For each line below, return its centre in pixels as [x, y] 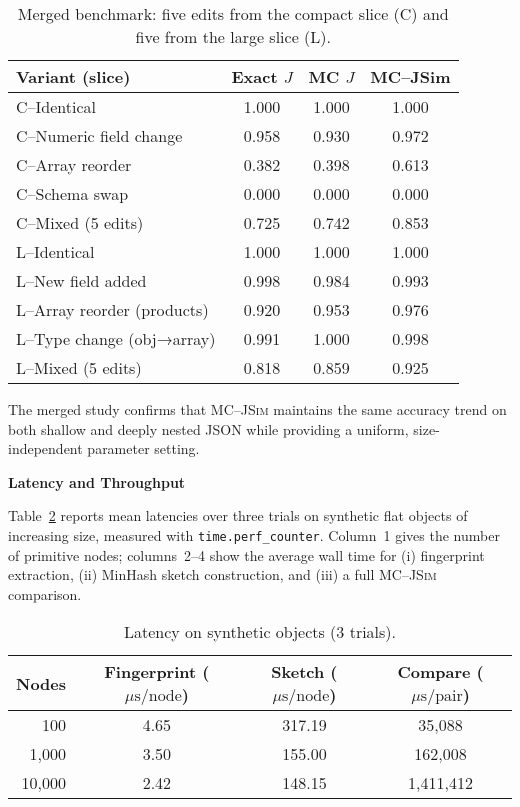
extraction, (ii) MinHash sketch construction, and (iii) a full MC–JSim [222, 574]
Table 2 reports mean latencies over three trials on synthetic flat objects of [238, 515]
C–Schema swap [72, 193]
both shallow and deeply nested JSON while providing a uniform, [208, 428]
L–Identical [55, 251]
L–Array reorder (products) [112, 309]
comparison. [45, 593]
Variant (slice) [73, 76]
